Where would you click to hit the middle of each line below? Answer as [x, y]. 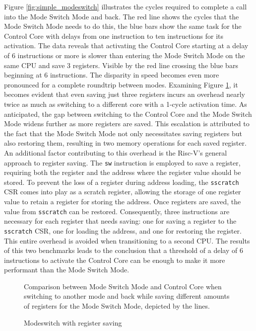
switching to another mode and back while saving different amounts [127, 296]
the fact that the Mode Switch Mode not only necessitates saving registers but [123, 133]
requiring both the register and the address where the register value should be [123, 172]
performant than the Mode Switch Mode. [67, 270]
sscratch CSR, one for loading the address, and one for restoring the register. [123, 230]
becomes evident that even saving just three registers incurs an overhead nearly [125, 94]
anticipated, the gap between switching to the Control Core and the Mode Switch [128, 114]
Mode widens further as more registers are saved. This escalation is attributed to [127, 124]
